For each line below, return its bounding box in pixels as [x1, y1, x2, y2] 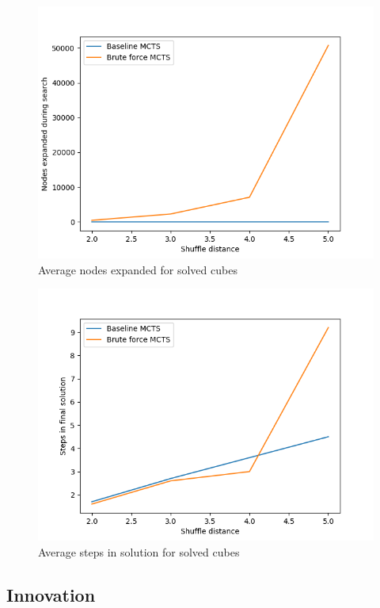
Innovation [6, 582, 96, 606]
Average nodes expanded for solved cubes [38, 261, 237, 277]
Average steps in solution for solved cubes [38, 543, 240, 560]
